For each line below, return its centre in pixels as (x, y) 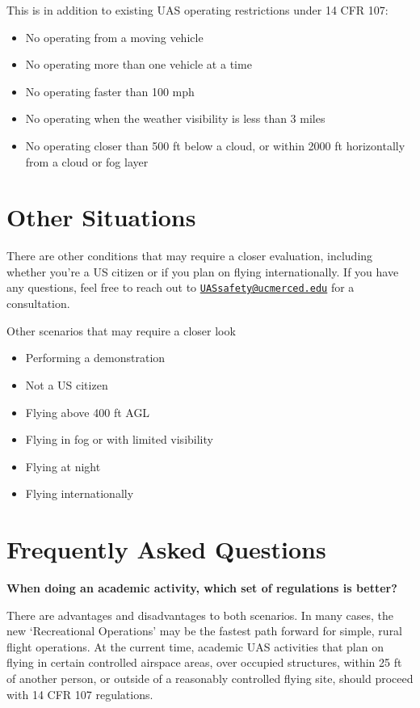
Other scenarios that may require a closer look (121, 330)
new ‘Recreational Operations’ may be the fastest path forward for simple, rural (205, 631)
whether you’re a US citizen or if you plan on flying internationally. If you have (203, 271)
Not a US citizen (67, 384)
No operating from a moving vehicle (114, 37)
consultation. (38, 303)
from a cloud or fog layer (87, 161)
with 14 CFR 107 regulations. (80, 694)
